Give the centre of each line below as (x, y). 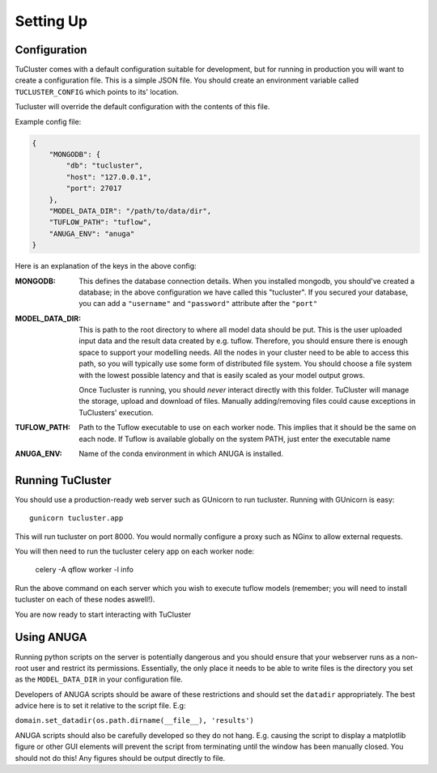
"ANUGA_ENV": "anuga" (92, 234)
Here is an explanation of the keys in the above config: (106, 266)
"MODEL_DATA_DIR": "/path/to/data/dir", (130, 211)
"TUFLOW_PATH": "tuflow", (100, 222)
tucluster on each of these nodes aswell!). (85, 600)
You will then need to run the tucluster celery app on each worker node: (135, 551)
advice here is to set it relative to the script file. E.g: (100, 706)
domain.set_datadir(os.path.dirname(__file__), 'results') (135, 721)
